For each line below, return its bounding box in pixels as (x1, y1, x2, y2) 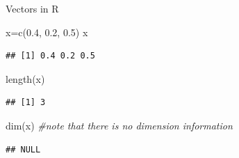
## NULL (6, 144, 41, 155)
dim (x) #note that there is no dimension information (6, 118, 233, 132)
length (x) (6, 71, 45, 86)
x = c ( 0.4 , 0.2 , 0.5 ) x (6, 24, 88, 39)
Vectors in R (6, 1, 59, 15)
